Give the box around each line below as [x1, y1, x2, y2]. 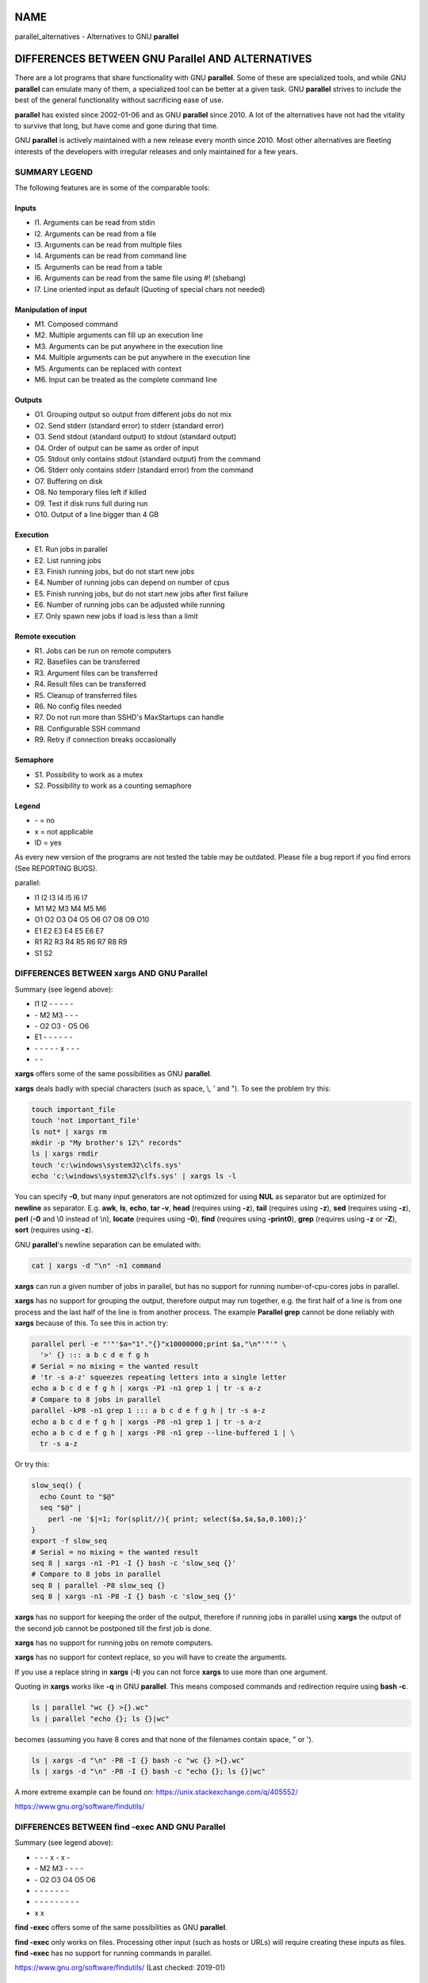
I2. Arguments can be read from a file [34, 228, 157, 238]
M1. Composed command [34, 320, 118, 329]
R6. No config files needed [34, 701, 122, 711]
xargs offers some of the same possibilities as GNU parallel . [14, 1069, 212, 1079]
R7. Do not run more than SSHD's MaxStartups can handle [34, 712, 224, 722]
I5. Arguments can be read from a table [34, 262, 162, 271]
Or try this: [14, 1459, 50, 1469]
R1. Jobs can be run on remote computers [34, 646, 172, 656]
